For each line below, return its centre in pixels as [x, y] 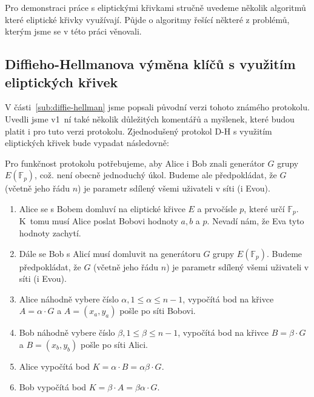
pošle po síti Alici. [114, 344]
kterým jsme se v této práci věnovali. [73, 31]
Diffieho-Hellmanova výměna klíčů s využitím [150, 64]
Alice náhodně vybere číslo [69, 299]
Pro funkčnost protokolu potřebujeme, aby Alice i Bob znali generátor [135, 163]
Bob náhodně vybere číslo [67, 332]
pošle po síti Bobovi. [158, 311]
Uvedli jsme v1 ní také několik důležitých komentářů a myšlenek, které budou [150, 118]
